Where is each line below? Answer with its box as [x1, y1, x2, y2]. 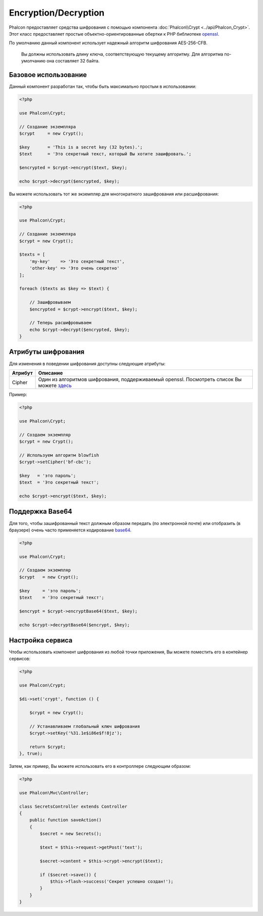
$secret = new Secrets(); [39, 831, 102, 837]
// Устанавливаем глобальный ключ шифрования [29, 723, 140, 729]
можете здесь [38, 382, 72, 389]
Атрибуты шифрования [9, 348, 85, 356]
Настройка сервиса [9, 636, 73, 644]
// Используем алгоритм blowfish [19, 452, 99, 458]
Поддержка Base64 [9, 507, 73, 516]
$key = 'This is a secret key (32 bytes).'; [19, 144, 143, 150]
